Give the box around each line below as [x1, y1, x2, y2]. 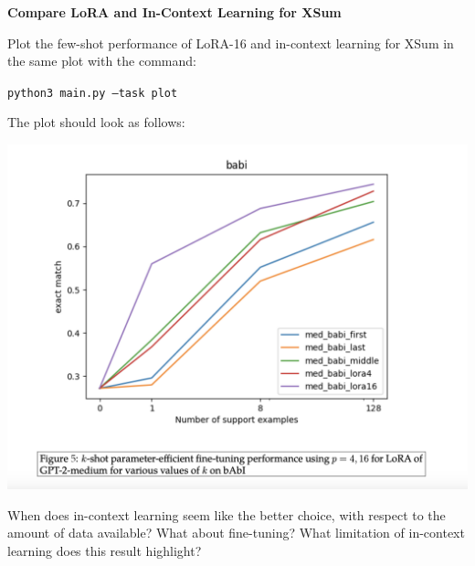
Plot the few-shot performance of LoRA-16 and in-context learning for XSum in [7, 33, 454, 52]
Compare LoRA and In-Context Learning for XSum [7, 3, 342, 21]
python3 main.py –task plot [7, 86, 178, 100]
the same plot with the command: [7, 51, 196, 70]
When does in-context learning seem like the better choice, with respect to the [7, 505, 446, 524]
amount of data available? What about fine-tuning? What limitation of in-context [7, 523, 465, 542]
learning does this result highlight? [7, 540, 202, 560]
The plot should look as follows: [7, 112, 185, 132]
